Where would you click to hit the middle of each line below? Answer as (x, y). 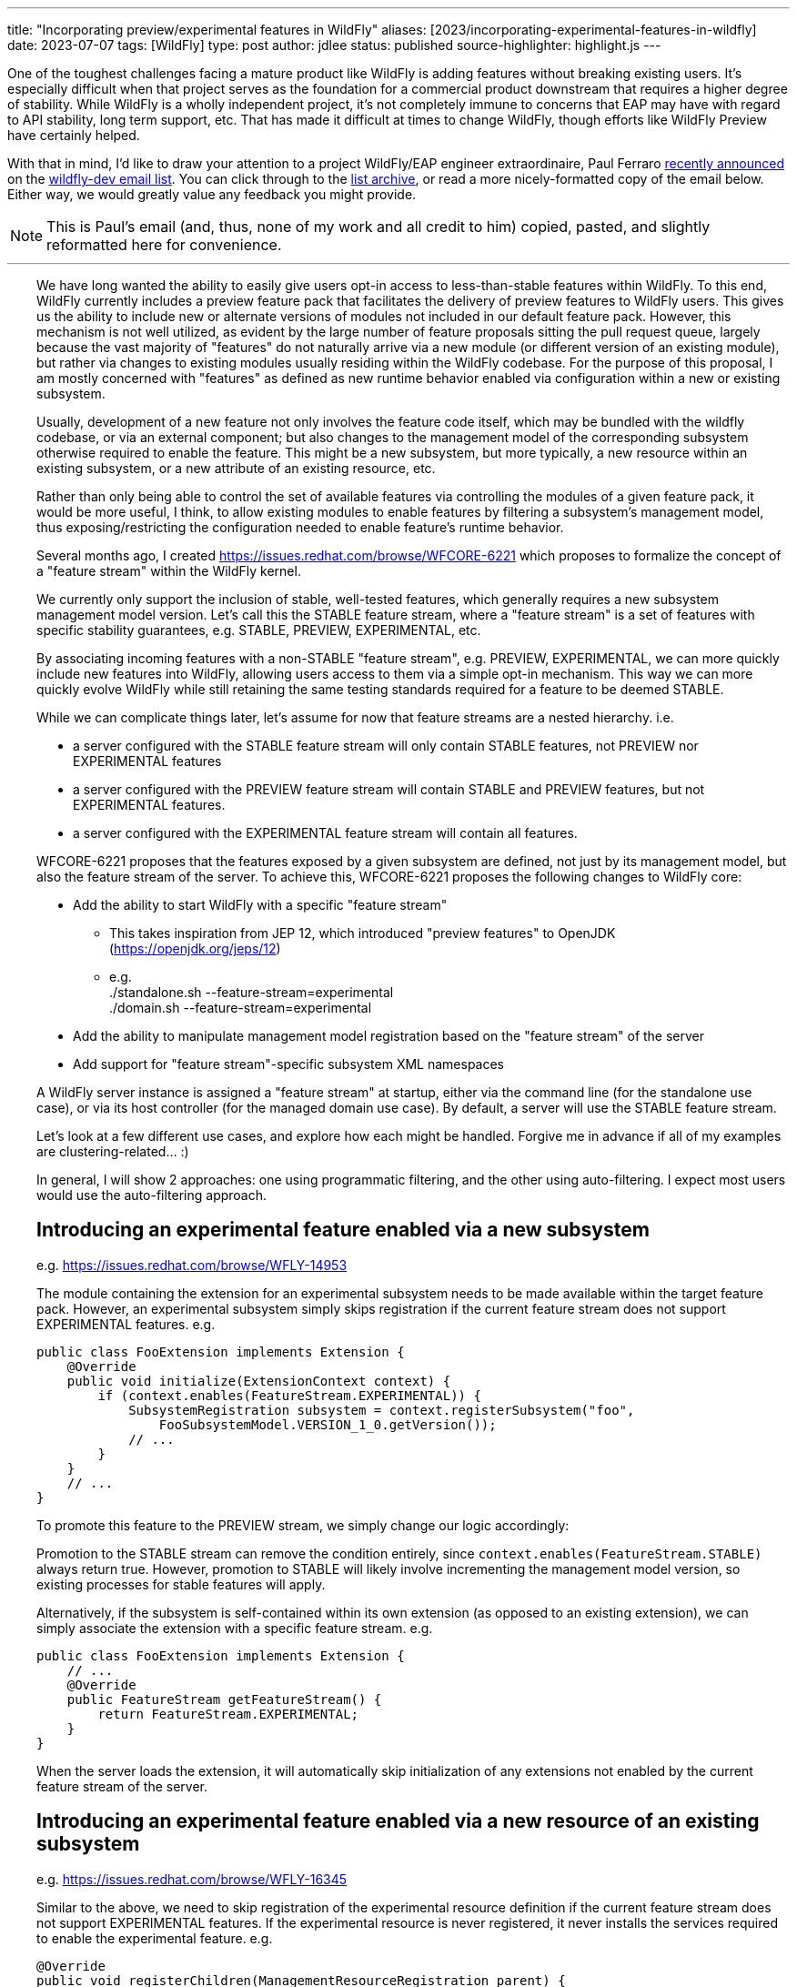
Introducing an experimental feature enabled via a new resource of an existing (398, 1821)
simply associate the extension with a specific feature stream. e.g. (235, 1628)
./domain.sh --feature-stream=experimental (241, 1008)
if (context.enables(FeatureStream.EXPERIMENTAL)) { (289, 1395)
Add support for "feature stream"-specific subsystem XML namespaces (289, 1064)
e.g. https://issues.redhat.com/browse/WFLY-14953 (192, 1265)
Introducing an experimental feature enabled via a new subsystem (343, 1230)
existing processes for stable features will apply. (181, 1584)
